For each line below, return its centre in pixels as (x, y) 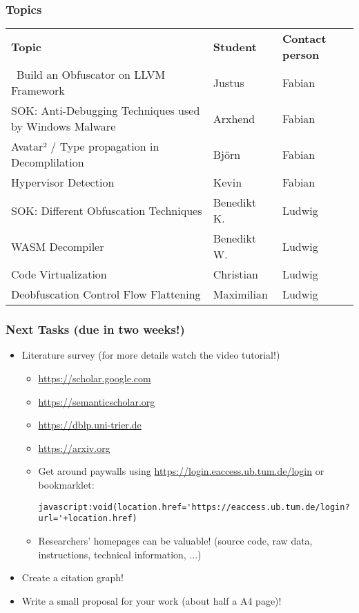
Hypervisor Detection (63, 182)
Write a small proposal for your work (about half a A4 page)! (152, 600)
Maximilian (240, 294)
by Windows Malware (64, 126)
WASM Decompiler (58, 246)
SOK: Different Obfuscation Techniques (107, 210)
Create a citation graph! (72, 577)
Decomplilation (48, 162)
